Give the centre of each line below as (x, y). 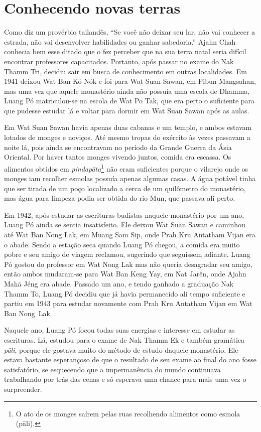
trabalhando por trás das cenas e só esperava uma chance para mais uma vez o (125, 379)
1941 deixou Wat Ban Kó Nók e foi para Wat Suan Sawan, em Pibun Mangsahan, (130, 81)
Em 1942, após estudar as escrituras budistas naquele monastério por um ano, (124, 214)
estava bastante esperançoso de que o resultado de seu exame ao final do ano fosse (130, 359)
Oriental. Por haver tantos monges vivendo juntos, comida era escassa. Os (118, 157)
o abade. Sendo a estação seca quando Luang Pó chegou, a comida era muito (122, 244)
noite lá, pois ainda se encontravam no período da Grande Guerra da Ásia (118, 147)
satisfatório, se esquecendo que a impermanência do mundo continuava (112, 369)
